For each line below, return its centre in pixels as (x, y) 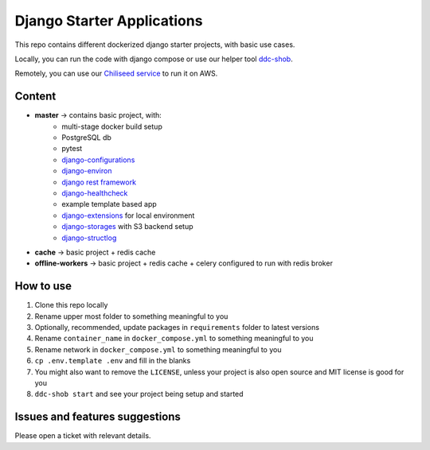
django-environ (87, 171)
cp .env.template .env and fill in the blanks (113, 361)
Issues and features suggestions (98, 417)
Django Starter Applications (109, 21)
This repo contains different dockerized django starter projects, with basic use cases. (155, 45)
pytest (72, 149)
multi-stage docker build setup (112, 126)
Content (35, 97)
